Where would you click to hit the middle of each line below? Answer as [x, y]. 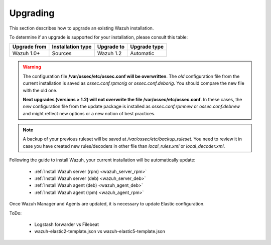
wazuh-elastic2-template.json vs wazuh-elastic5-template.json [100, 231]
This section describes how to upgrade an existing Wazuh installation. [82, 28]
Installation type [72, 47]
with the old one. [40, 90]
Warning [32, 67]
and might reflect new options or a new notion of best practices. [89, 113]
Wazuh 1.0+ [26, 54]
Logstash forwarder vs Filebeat [66, 224]
